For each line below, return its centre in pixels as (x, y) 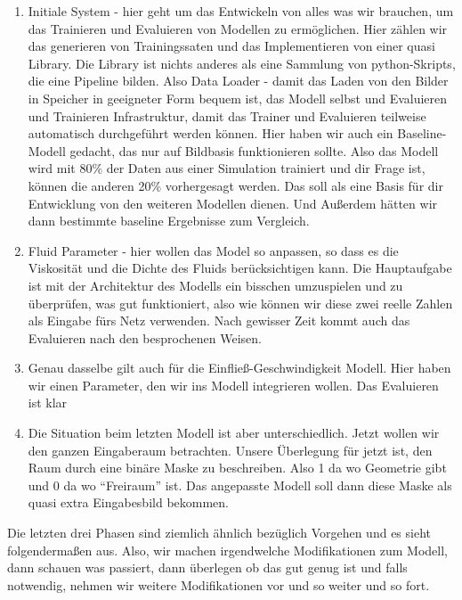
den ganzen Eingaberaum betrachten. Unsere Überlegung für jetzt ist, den (230, 450)
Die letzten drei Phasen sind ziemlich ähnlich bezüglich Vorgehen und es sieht (219, 533)
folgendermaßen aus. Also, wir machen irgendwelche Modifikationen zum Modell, (227, 550)
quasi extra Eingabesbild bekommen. (128, 502)
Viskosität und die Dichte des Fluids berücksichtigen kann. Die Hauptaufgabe (240, 268)
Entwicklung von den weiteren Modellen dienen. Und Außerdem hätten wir (233, 203)
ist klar (48, 403)
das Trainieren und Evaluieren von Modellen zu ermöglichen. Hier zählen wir (238, 28)
